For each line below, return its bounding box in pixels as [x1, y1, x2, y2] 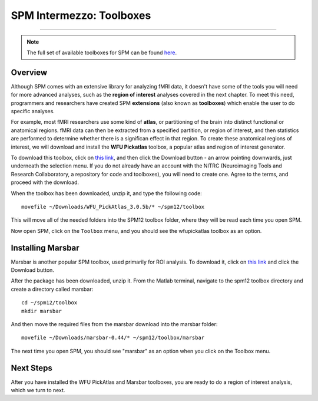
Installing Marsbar [11, 242, 79, 253]
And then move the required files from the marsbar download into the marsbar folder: [11, 320, 218, 327]
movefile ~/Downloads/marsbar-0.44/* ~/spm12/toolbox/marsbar [21, 334, 205, 341]
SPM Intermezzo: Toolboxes [11, 9, 151, 22]
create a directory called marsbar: [11, 285, 94, 292]
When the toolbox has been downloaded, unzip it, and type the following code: [11, 189, 203, 197]
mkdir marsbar [21, 307, 62, 314]
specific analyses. [11, 108, 55, 115]
